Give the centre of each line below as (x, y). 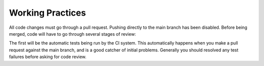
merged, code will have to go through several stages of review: (73, 34)
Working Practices (47, 13)
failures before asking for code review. (48, 57)
